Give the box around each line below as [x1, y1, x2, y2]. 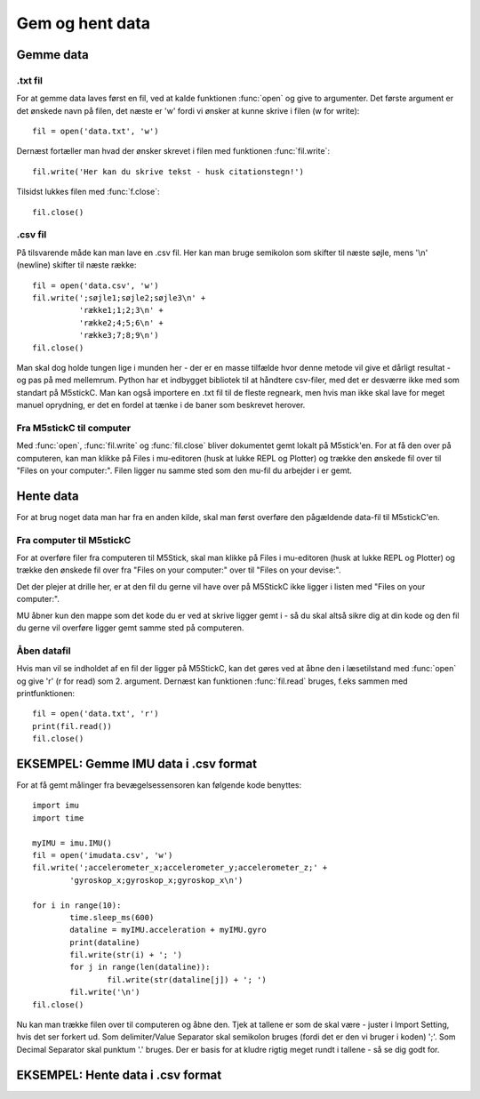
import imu [32, 800, 80, 811]
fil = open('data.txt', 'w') [32, 126, 159, 137]
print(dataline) [69, 937, 140, 947]
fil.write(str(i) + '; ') [69, 950, 182, 960]
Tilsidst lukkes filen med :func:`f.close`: [16, 187, 160, 197]
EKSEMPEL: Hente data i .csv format [16, 1067, 222, 1082]
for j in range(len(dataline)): [69, 962, 211, 973]
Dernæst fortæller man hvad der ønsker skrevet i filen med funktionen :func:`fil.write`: [16, 146, 331, 156]
